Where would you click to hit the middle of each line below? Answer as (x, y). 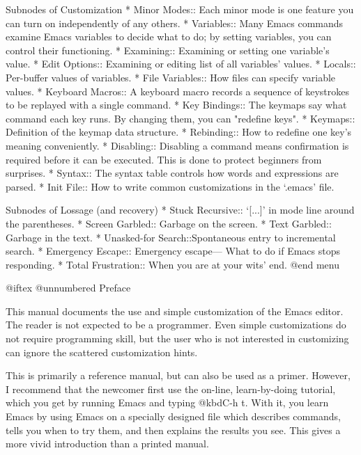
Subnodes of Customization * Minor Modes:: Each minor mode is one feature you (180, 9)
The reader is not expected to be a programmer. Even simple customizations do (176, 325)
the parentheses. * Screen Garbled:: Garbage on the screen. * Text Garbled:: (169, 223)
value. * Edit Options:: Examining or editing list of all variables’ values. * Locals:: (181, 64)
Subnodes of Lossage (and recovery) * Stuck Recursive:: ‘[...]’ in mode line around (180, 210)
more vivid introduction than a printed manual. (107, 444)
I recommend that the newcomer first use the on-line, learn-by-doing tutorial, (171, 389)
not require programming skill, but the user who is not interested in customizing (177, 338)
